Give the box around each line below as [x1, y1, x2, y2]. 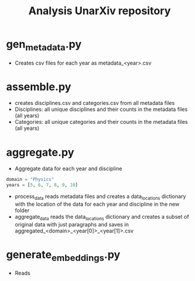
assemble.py [6, 80, 72, 93]
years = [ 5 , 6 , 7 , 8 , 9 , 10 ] [6, 182, 78, 188]
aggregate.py [6, 145, 74, 159]
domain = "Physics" [6, 177, 55, 183]
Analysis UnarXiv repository [28, 4, 171, 18]
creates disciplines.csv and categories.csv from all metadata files [14, 100, 175, 107]
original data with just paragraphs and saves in [14, 221, 129, 228]
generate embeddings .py [6, 248, 120, 263]
